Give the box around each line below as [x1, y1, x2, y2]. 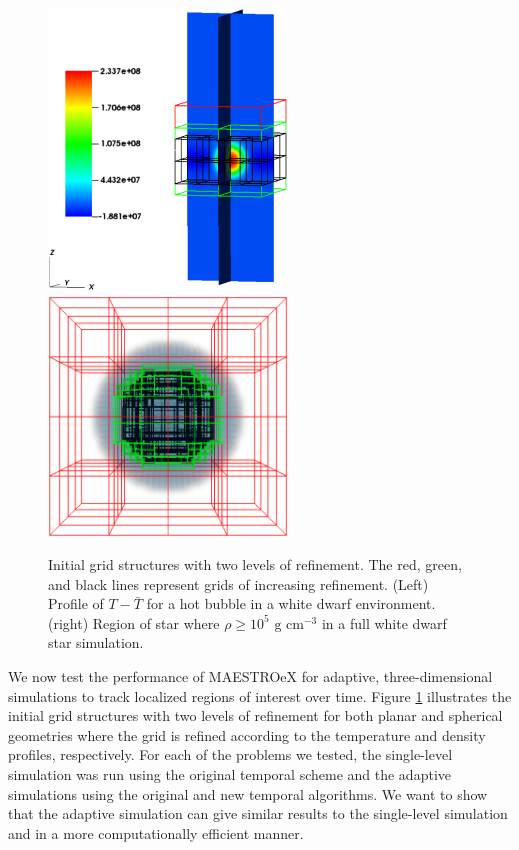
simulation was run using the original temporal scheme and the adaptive [8, 764, 451, 785]
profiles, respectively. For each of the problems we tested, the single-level [8, 744, 453, 765]
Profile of [48, 593, 104, 614]
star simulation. [48, 632, 144, 653]
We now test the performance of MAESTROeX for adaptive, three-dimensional [8, 666, 493, 687]
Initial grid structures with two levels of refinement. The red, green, [48, 554, 462, 575]
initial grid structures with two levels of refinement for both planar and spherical [8, 705, 503, 726]
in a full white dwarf [321, 612, 447, 633]
